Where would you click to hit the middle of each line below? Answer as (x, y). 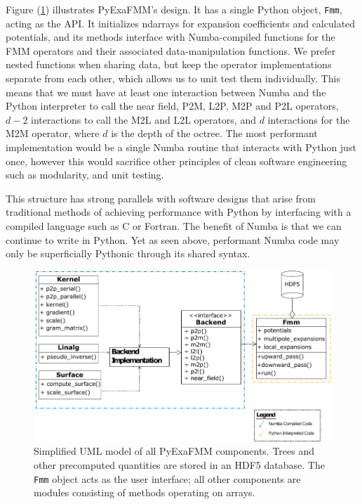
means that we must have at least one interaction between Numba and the (166, 92)
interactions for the (309, 119)
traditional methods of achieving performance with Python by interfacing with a (179, 212)
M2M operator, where (53, 133)
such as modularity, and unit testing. (85, 175)
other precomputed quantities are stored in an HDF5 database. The (179, 465)
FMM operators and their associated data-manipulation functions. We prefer (171, 50)
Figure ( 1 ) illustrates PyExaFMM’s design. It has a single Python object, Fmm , (174, 9)
